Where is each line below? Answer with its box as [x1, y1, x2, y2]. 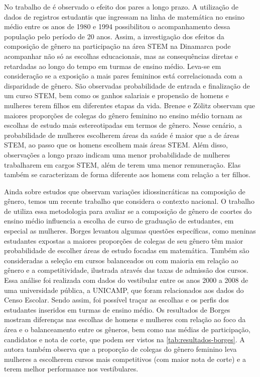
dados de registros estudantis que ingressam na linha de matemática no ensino [4, 11, 245, 22]
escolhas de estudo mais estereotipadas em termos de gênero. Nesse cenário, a [4, 120, 242, 130]
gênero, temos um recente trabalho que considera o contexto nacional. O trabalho [4, 196, 254, 206]
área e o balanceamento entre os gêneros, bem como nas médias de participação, [4, 324, 250, 334]
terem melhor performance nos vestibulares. [4, 363, 139, 374]
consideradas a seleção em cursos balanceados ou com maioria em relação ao [4, 255, 238, 265]
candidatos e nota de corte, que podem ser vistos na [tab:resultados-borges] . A [4, 334, 245, 344]
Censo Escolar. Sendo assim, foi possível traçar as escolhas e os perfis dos [4, 294, 229, 305]
